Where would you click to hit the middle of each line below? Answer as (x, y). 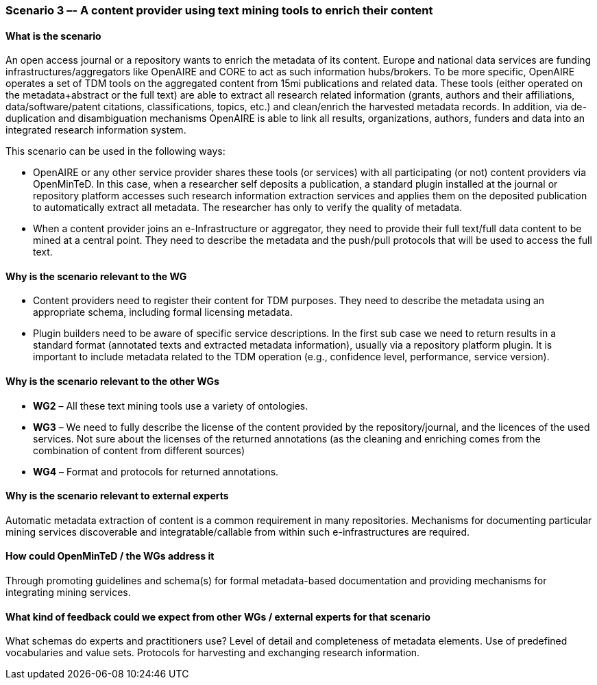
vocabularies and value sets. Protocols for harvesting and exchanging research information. (213, 653)
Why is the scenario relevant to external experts (117, 496)
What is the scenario (53, 36)
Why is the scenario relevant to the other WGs (112, 382)
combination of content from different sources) (139, 450)
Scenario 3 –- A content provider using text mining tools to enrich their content (219, 10)
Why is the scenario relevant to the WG (96, 276)
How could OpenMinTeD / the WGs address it (110, 556)
